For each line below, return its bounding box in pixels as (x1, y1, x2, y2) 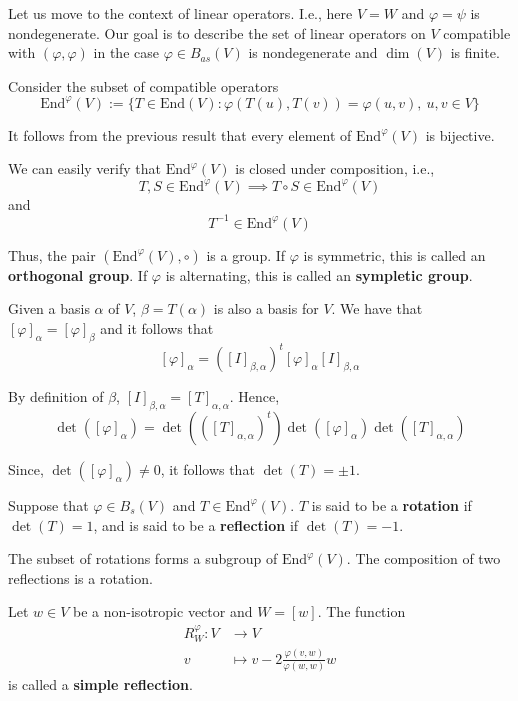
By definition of (8, 386, 104, 407)
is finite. (450, 42, 500, 63)
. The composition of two (346, 548, 501, 569)
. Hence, (229, 386, 280, 407)
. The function (317, 601, 406, 622)
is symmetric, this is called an (303, 244, 486, 265)
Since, (8, 458, 44, 479)
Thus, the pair (8, 244, 96, 265)
